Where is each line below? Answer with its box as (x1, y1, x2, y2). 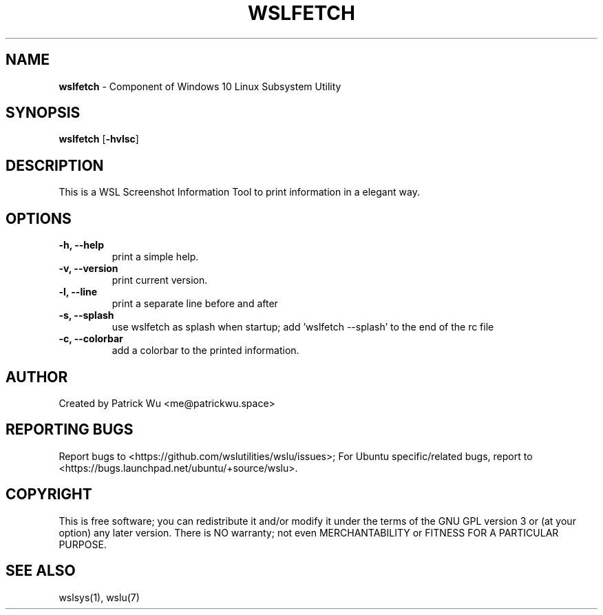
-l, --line (59, 286, 98, 298)
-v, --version (59, 262, 118, 275)
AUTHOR (6, 368, 68, 386)
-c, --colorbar (59, 333, 123, 345)
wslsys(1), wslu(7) (59, 591, 140, 603)
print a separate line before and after (112, 298, 278, 310)
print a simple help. (112, 251, 199, 263)
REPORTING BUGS (6, 421, 134, 439)
